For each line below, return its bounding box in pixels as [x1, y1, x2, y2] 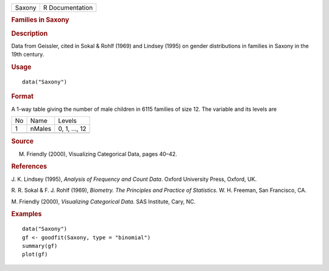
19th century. [11, 51, 44, 58]
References [11, 162, 48, 171]
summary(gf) [22, 242, 58, 249]
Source [11, 137, 34, 146]
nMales [30, 125, 52, 133]
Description [11, 29, 48, 38]
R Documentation [43, 4, 93, 12]
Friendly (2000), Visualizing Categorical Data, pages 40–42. [26, 150, 177, 158]
